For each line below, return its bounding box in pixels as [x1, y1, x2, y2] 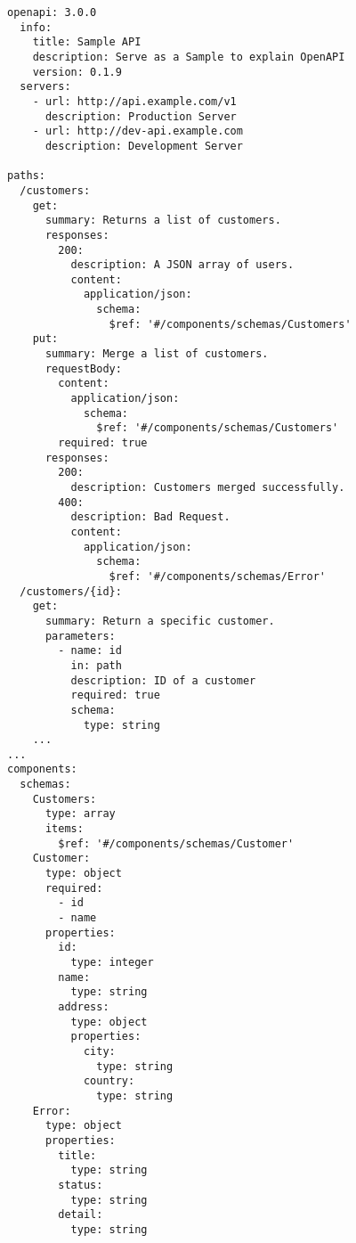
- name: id [58, 644, 122, 658]
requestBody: [44, 362, 122, 375]
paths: [7, 169, 45, 183]
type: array [44, 807, 116, 821]
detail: [58, 1208, 103, 1222]
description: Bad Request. [70, 511, 231, 524]
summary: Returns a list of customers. [44, 214, 281, 227]
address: [58, 1000, 109, 1013]
